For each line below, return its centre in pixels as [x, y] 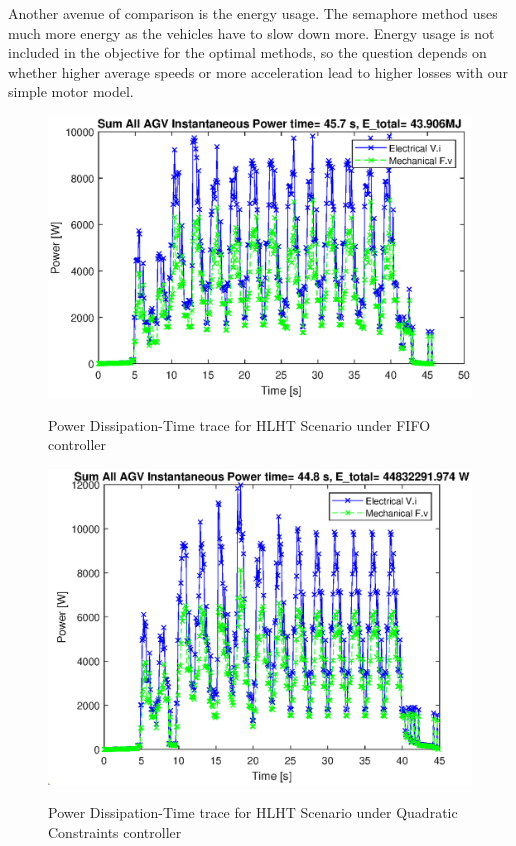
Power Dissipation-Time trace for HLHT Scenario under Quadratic [253, 812]
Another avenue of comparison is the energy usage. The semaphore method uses [253, 13]
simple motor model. [71, 91]
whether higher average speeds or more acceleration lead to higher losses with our [258, 71]
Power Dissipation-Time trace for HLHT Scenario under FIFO [239, 424]
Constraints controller [115, 832]
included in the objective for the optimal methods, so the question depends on [247, 52]
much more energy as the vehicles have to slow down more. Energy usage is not [251, 32]
